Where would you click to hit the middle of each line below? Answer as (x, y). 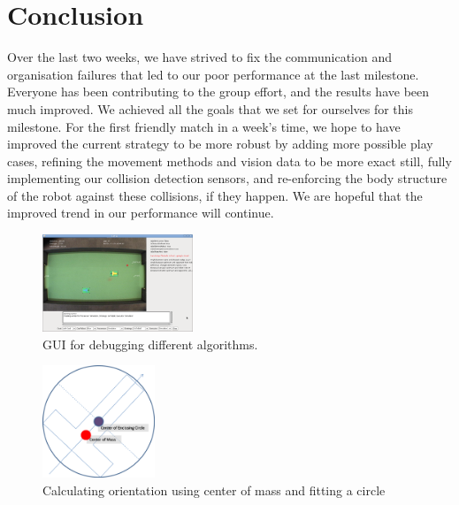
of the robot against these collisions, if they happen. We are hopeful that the (215, 195)
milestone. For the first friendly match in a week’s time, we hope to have (204, 126)
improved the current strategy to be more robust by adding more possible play (220, 144)
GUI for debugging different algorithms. (150, 344)
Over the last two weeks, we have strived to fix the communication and (200, 57)
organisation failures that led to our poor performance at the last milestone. (213, 74)
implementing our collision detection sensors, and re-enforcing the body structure (227, 178)
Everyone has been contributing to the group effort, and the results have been (218, 92)
